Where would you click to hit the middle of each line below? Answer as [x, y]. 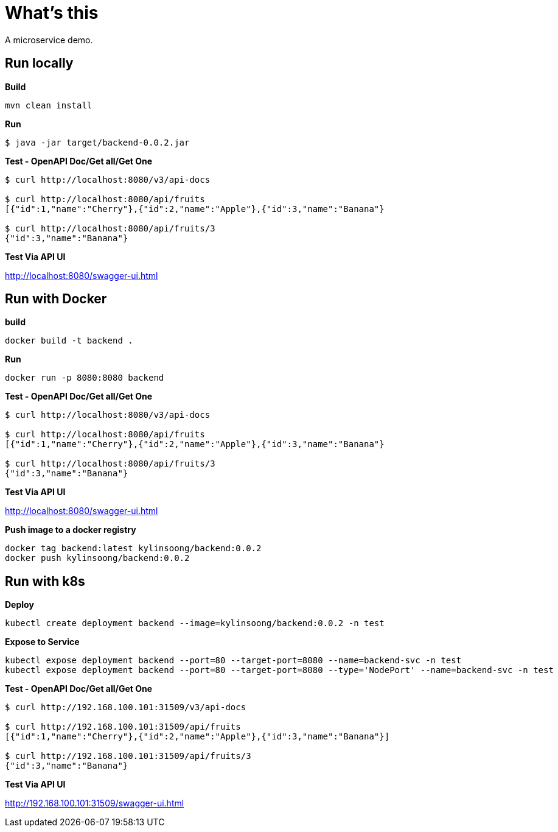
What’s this [52, 13]
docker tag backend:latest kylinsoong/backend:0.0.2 [133, 548]
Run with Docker [56, 299]
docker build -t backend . [69, 341]
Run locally [39, 63]
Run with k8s [45, 581]
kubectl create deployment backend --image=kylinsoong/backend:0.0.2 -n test [195, 623]
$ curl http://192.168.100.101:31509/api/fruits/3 [128, 756]
